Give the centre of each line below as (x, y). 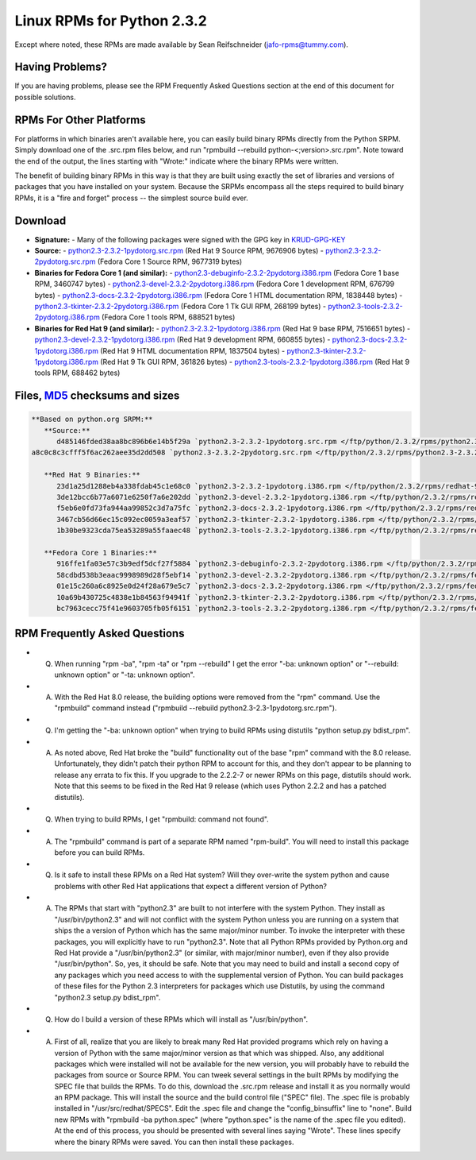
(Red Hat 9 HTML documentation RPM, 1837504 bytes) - (193, 350)
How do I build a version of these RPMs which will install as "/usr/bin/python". (181, 1019)
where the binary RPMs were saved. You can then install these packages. (174, 1142)
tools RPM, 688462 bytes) (77, 373)
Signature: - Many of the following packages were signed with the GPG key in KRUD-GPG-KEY (190, 239)
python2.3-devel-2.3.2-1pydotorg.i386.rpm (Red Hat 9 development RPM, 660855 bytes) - (182, 340)
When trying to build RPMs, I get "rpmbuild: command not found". (161, 819)
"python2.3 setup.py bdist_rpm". (107, 997)
